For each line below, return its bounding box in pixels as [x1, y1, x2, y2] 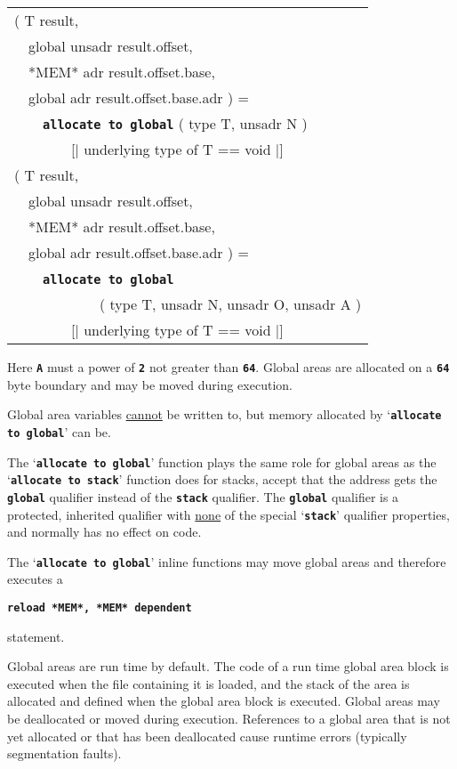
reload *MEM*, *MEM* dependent [7, 602, 192, 615]
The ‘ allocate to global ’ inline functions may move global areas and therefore [7, 552, 446, 571]
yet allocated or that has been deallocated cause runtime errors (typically [7, 726, 407, 745]
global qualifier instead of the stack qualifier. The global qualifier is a [7, 487, 399, 506]
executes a [7, 570, 63, 588]
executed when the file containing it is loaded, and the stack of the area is [7, 674, 410, 692]
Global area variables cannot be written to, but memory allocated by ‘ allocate [7, 405, 442, 424]
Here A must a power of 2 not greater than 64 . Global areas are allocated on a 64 [7, 358, 450, 376]
